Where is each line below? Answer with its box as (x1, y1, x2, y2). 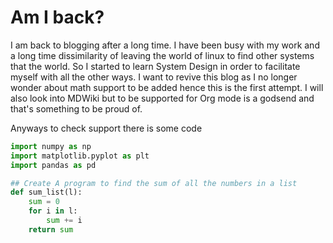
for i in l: (28, 206, 78, 216)
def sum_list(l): (10, 187, 83, 198)
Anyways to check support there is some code (10, 122, 203, 134)
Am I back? (10, 6, 105, 29)
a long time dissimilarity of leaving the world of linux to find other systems (10, 49, 315, 61)
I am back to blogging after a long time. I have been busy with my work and (10, 39, 320, 51)
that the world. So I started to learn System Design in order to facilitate (10, 60, 301, 72)
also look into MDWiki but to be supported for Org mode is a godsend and (10, 92, 315, 104)
